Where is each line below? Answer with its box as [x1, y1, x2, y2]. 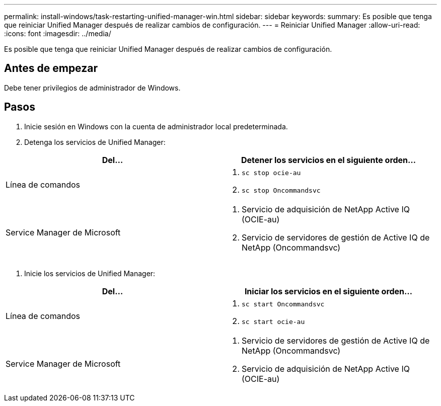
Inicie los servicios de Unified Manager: [24, 269, 156, 278]
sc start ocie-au [242, 317, 305, 326]
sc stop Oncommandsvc [242, 186, 321, 194]
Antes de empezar [4, 62, 98, 75]
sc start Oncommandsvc [242, 300, 325, 308]
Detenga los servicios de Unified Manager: [24, 137, 166, 146]
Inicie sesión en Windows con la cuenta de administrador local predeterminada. [24, 122, 288, 131]
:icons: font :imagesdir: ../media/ [4, 29, 111, 38]
